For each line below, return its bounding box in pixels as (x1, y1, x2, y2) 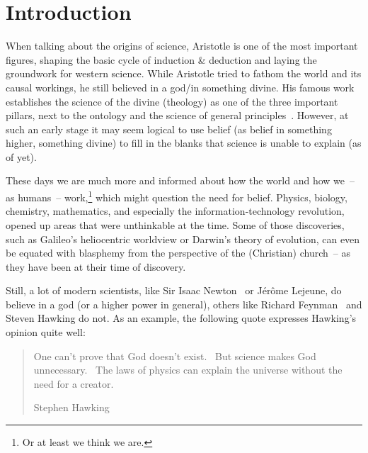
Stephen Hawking (33, 400, 110, 415)
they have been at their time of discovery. (6, 259, 186, 274)
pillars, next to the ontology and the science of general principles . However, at (6, 108, 349, 123)
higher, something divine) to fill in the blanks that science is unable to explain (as (6, 135, 362, 150)
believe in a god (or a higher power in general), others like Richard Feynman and (6, 296, 362, 311)
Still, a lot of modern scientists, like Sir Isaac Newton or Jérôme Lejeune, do (6, 283, 342, 298)
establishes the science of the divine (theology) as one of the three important (6, 94, 338, 108)
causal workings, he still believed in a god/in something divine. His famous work (6, 79, 355, 94)
